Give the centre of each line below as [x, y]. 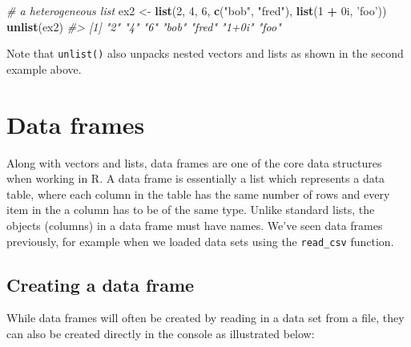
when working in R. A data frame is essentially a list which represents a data [196, 178]
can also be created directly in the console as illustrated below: [161, 333]
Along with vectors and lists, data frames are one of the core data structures [194, 162]
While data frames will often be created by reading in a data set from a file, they [205, 318]
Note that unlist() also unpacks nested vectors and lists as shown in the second [205, 53]
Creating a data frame [101, 284]
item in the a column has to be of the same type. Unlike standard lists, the [191, 210]
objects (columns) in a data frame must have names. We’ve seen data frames [195, 225]
